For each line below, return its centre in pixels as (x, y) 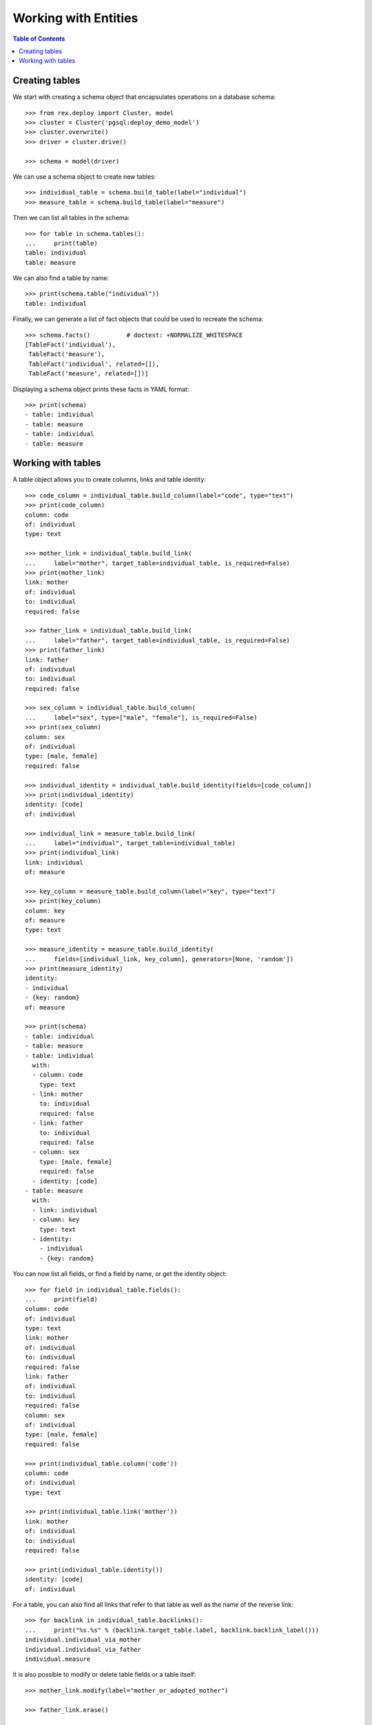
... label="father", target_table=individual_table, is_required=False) (158, 640)
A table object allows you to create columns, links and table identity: (109, 480)
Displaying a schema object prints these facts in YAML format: (101, 389)
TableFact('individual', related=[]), (94, 364)
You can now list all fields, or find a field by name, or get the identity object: (120, 1274)
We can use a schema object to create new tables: (84, 177)
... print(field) (61, 1299)
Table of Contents (39, 39)
